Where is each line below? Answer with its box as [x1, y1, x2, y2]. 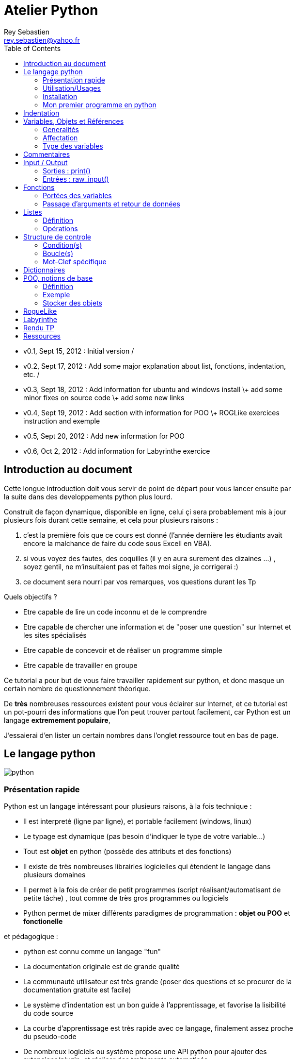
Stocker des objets [43, 298, 102, 307]
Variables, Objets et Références [23, 117, 124, 125]
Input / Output [23, 158, 68, 167]
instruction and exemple [23, 416, 100, 425]
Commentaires [23, 150, 70, 158]
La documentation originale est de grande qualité [23, 962, 180, 971]
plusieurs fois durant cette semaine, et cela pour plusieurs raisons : [4, 515, 218, 524]
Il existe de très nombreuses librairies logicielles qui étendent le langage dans [23, 862, 271, 871]
